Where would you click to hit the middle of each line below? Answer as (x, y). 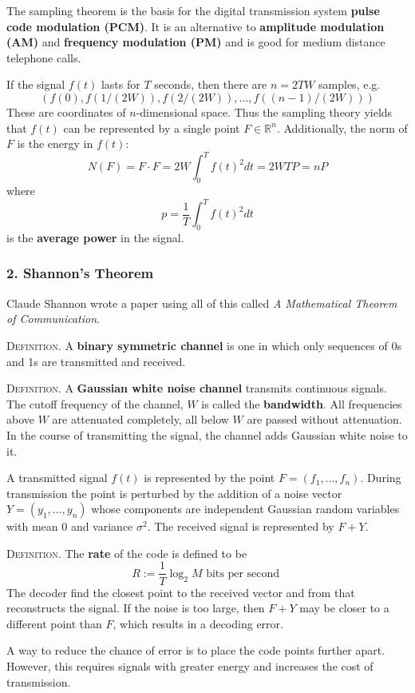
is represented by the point (209, 478)
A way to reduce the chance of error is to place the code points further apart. (196, 650)
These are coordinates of (66, 112)
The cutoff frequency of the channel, (95, 403)
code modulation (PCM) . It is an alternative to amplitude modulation (196, 26)
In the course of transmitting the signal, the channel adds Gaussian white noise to (207, 434)
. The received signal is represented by (241, 526)
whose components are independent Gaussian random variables (245, 509)
